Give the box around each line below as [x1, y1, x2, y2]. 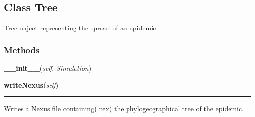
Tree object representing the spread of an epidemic [4, 23, 156, 33]
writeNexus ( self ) [4, 79, 59, 89]
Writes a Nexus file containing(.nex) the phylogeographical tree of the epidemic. [4, 103, 244, 114]
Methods [4, 43, 40, 56]
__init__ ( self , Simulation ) [4, 63, 92, 73]
